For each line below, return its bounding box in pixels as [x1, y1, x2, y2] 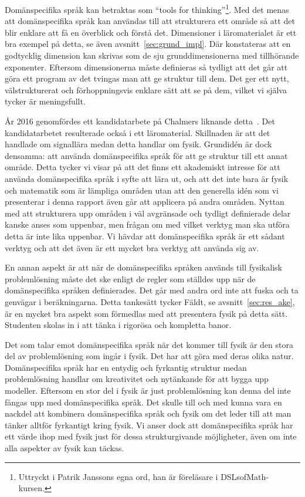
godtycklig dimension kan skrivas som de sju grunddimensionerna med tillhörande [5, 49, 299, 62]
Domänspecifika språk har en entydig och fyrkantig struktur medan [5, 361, 247, 373]
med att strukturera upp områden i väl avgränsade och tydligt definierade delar [5, 207, 291, 219]
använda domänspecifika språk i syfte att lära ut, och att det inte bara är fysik [5, 172, 289, 184]
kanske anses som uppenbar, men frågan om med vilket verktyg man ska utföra [5, 218, 290, 231]
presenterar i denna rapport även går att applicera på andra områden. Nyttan [5, 195, 284, 208]
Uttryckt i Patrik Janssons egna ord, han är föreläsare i [18, 470, 218, 482]
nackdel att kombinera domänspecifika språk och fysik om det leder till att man [5, 407, 292, 420]
